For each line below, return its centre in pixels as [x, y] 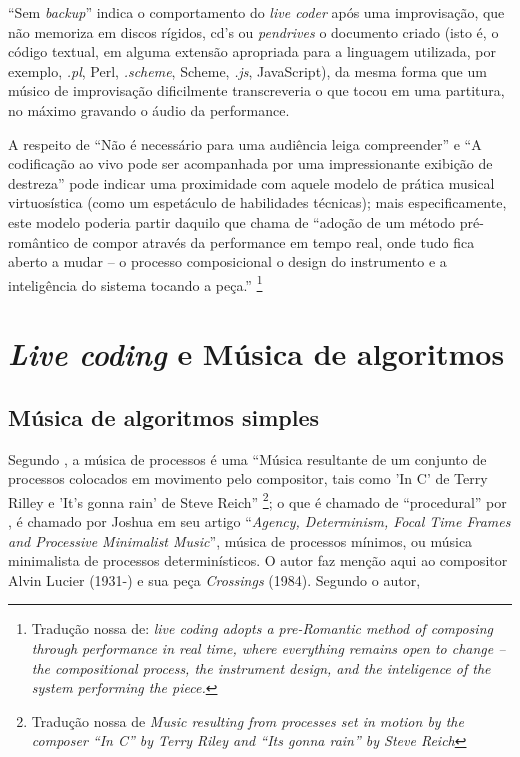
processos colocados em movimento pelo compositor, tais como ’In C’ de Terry [248, 478]
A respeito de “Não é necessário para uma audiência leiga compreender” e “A [245, 143]
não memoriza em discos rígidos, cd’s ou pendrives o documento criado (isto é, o [253, 31]
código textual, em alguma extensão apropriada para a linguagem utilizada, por [252, 51]
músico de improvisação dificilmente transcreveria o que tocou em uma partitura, [256, 90]
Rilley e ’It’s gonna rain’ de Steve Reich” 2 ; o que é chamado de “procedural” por [257, 500]
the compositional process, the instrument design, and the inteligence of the [261, 667]
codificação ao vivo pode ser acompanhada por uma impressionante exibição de [250, 163]
